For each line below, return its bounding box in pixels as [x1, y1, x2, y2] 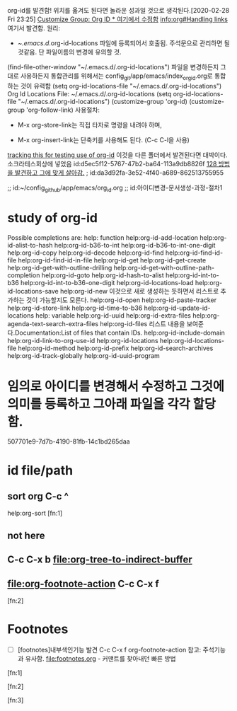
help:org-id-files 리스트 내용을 [100, 319, 185, 328]
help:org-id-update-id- [144, 304, 211, 312]
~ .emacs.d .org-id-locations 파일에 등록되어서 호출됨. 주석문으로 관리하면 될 [17, 39, 230, 47]
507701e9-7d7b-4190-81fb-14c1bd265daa [7, 437, 130, 446]
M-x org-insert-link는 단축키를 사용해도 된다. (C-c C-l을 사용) [17, 135, 190, 144]
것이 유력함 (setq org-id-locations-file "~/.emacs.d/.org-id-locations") [20, 81, 222, 90]
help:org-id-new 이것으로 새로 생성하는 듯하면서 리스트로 [59, 287, 219, 295]
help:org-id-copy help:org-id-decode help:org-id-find [7, 248, 164, 257]
